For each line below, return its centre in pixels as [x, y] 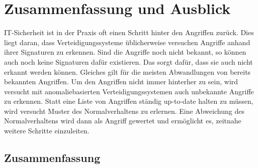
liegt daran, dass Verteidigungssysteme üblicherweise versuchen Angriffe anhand [127, 42]
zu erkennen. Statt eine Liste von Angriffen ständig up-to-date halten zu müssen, [129, 101]
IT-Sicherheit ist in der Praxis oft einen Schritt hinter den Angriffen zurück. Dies [129, 32]
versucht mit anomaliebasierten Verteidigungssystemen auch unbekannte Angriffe [129, 91]
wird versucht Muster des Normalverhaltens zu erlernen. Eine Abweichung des [124, 111]
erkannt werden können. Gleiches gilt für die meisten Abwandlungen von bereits [127, 71]
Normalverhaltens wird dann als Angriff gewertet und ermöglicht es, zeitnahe [123, 121]
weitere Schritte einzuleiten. [47, 131]
